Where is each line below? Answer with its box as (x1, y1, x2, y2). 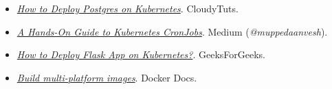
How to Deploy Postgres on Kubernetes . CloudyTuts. (16, 1, 239, 15)
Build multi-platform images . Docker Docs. (16, 70, 197, 84)
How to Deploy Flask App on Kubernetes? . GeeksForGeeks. (16, 47, 265, 62)
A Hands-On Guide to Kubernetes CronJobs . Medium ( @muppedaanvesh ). (16, 24, 328, 38)
